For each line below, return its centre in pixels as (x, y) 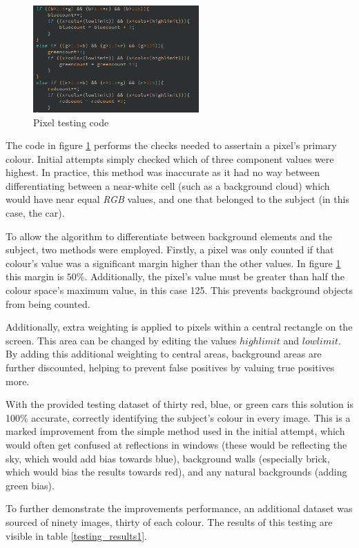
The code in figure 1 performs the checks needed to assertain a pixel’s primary (171, 145)
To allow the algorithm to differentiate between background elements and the (169, 236)
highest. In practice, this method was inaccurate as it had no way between (163, 172)
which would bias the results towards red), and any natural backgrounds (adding (176, 472)
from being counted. (48, 303)
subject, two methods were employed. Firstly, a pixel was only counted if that (170, 249)
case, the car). (35, 213)
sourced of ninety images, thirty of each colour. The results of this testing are (169, 521)
